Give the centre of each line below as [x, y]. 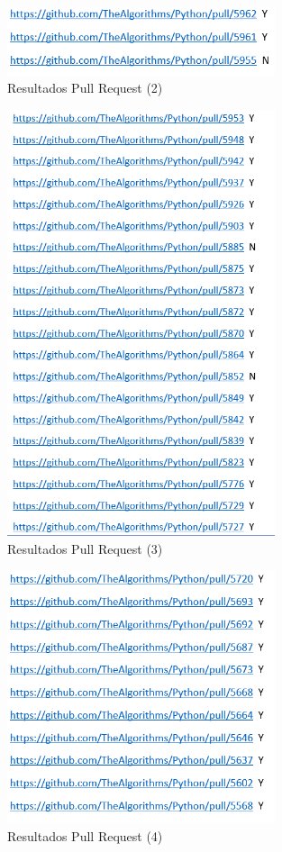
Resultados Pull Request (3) [85, 548]
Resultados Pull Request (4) [85, 835]
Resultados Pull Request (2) [85, 88]
